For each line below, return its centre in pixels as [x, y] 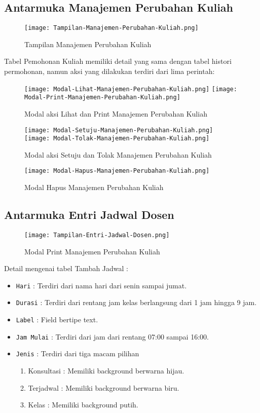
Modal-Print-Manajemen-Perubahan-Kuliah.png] [102, 98]
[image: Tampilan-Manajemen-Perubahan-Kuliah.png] [112, 28]
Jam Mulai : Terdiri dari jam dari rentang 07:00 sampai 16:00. [112, 336]
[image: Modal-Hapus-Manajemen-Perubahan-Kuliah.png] [117, 171]
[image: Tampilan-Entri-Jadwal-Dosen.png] [97, 235]
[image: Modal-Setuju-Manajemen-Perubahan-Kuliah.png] [119, 130]
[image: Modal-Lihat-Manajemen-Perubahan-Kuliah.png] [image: [131, 89]
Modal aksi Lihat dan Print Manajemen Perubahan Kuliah [116, 113]
